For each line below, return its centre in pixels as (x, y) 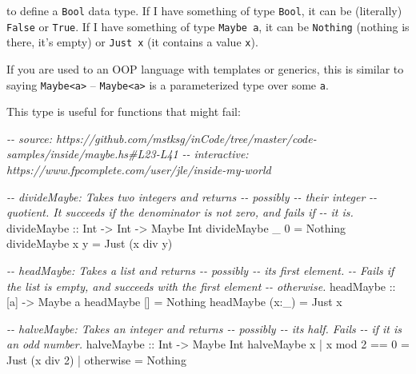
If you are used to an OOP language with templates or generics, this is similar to (205, 68)
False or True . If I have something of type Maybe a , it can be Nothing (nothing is (208, 26)
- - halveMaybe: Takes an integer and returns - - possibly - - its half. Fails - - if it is (204, 328)
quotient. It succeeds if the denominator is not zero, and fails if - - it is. (180, 212)
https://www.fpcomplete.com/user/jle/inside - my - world (139, 169)
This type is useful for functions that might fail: (124, 111)
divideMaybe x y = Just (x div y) (90, 243)
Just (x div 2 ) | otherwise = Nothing (96, 359)
